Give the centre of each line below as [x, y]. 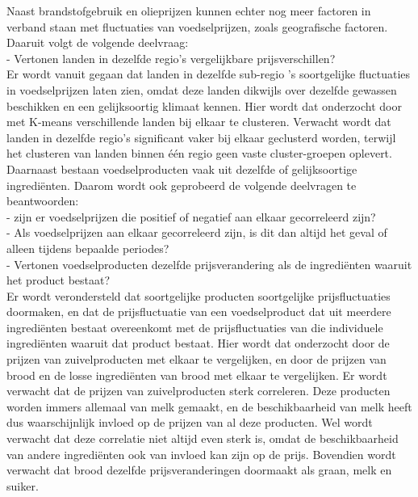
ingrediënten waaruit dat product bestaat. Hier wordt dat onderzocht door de [198, 343]
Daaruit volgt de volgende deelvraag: [98, 42]
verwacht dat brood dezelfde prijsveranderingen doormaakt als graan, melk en [199, 470]
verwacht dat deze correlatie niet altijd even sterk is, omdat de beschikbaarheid [203, 438]
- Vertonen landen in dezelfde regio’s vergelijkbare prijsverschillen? [171, 58]
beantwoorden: [43, 201]
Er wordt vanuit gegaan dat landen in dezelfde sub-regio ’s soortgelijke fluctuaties [209, 74]
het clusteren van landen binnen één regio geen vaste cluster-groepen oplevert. [199, 153]
